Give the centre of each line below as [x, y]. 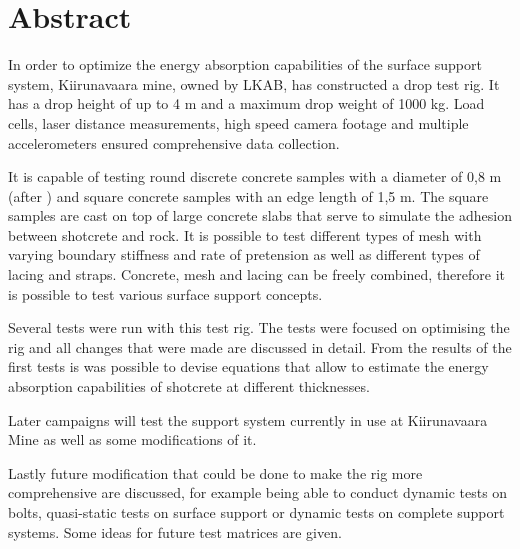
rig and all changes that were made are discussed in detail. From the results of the [260, 346]
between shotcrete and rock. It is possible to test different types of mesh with [245, 234]
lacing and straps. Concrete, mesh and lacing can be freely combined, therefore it [257, 274]
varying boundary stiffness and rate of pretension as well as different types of [244, 254]
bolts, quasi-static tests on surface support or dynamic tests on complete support [256, 512]
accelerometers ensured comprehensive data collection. [174, 142]
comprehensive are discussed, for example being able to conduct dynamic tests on [258, 492]
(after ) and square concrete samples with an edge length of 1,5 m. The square [248, 195]
